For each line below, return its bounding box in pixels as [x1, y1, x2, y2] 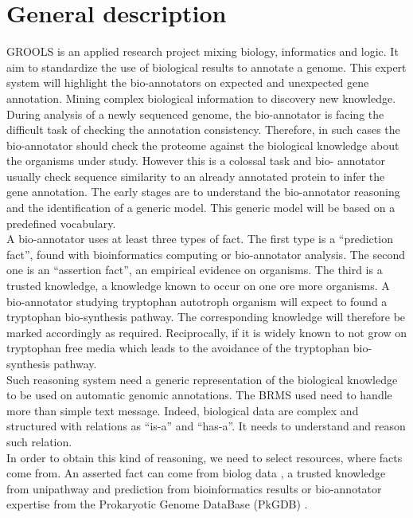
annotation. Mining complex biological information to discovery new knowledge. [6, 89, 396, 106]
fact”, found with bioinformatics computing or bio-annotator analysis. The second [6, 245, 405, 262]
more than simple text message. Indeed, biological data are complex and [6, 402, 359, 418]
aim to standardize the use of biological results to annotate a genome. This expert [6, 58, 407, 75]
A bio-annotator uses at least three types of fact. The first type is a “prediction [6, 230, 393, 247]
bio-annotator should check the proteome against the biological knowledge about [6, 136, 399, 153]
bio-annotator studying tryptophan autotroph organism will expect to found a [6, 292, 388, 309]
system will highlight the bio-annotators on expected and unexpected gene [6, 74, 369, 91]
